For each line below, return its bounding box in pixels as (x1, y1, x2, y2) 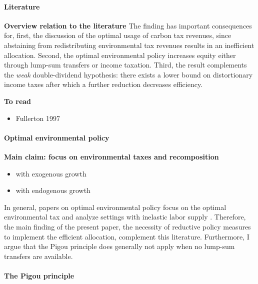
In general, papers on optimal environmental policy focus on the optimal (4, 201, 226, 212)
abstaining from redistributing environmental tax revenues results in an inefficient (4, 39, 254, 50)
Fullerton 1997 (15, 112, 60, 123)
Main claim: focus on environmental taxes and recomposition (4, 151, 219, 161)
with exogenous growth (15, 168, 86, 178)
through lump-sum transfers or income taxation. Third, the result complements (4, 59, 247, 70)
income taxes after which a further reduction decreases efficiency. (4, 79, 203, 89)
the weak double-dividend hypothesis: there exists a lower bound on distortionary (4, 69, 253, 79)
